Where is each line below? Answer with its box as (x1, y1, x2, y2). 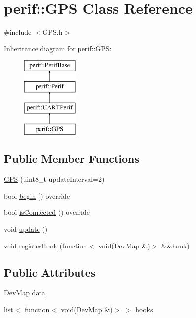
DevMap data (4, 287, 45, 298)
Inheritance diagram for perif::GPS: (4, 43, 112, 53)
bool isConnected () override (4, 207, 90, 217)
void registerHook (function (4, 240, 87, 250)
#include (4, 27, 32, 37)
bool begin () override (4, 190, 70, 201)
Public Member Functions (4, 151, 139, 166)
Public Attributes (4, 264, 96, 280)
